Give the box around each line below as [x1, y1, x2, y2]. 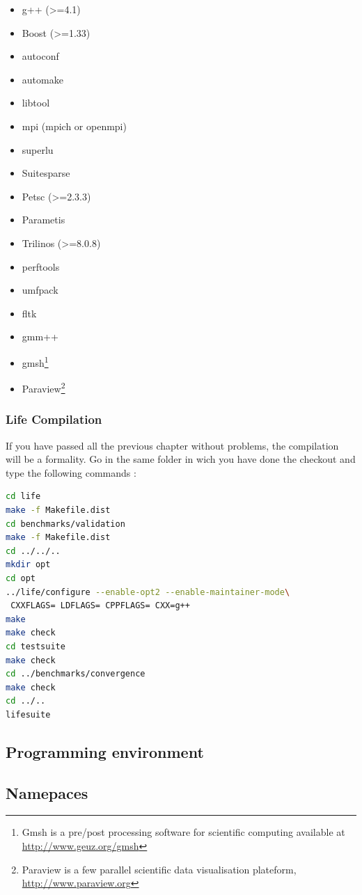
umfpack [22, 283, 58, 297]
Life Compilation [6, 411, 102, 428]
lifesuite [6, 709, 51, 720]
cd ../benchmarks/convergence [6, 669, 145, 679]
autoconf [22, 49, 59, 63]
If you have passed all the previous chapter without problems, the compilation [6, 438, 339, 452]
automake [22, 72, 63, 86]
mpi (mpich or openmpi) [22, 118, 127, 133]
